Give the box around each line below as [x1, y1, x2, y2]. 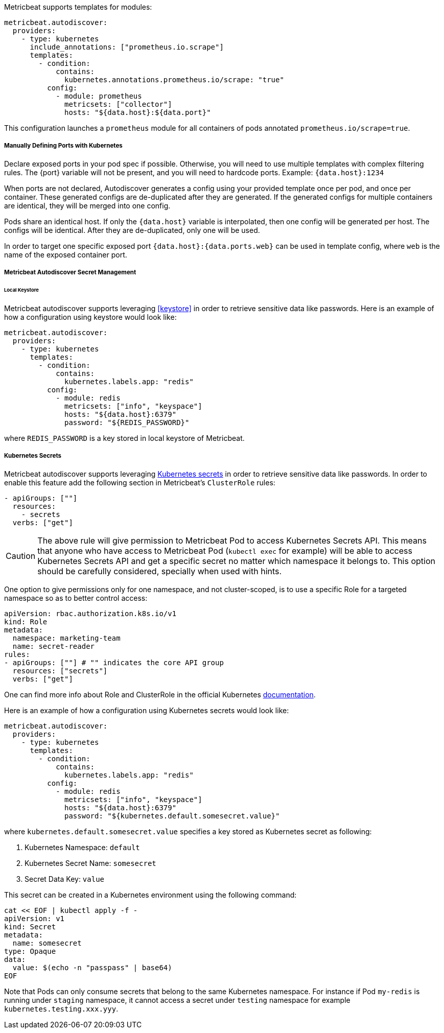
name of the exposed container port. [4, 250, 127, 259]
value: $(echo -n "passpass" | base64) [12, 963, 172, 972]
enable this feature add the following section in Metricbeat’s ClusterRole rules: [4, 478, 275, 487]
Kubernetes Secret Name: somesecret [25, 858, 156, 867]
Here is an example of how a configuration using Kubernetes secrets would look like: [4, 706, 289, 715]
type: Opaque [4, 947, 56, 955]
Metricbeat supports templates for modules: [4, 3, 152, 11]
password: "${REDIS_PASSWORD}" [64, 418, 190, 427]
